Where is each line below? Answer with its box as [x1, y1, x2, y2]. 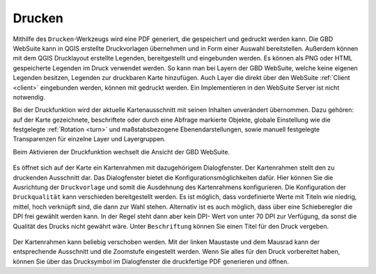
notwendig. [13, 92, 45, 101]
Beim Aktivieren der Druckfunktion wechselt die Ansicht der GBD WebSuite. [13, 147, 230, 156]
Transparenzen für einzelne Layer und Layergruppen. [13, 135, 166, 143]
